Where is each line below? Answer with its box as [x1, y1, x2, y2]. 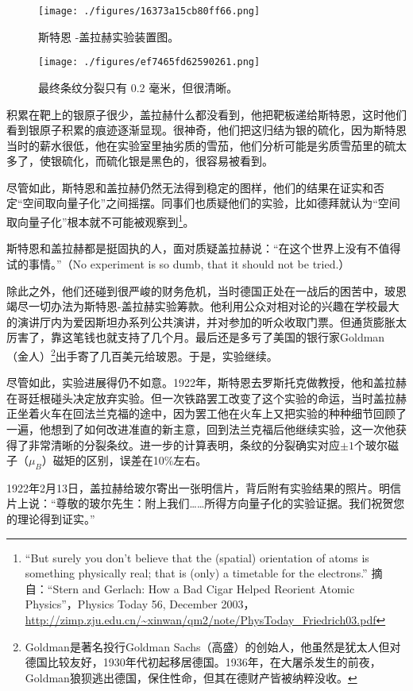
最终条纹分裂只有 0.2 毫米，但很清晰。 [38, 79, 238, 95]
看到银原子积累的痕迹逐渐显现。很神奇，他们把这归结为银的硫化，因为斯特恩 [6, 122, 407, 138]
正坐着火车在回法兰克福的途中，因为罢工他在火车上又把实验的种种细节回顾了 [6, 405, 407, 422]
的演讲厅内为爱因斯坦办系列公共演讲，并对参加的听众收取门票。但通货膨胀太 [6, 313, 407, 330]
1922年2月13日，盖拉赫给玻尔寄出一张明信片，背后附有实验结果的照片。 [6, 479, 379, 496]
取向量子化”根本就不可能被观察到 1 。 [6, 211, 195, 230]
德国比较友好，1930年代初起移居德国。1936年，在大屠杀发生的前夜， [25, 654, 381, 670]
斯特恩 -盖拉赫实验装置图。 [38, 28, 179, 44]
